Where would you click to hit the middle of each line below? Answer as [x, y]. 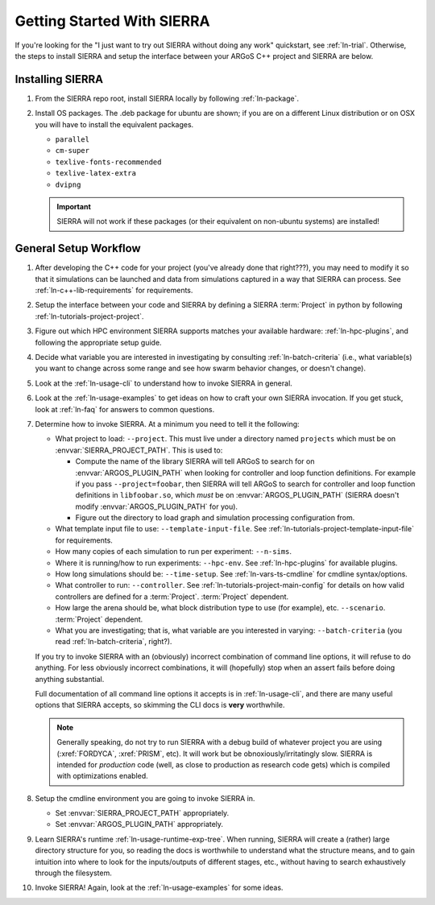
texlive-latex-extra [96, 174]
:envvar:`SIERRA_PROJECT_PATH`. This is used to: [139, 450]
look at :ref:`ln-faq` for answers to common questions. [125, 409]
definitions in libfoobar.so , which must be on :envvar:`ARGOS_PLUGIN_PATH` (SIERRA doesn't [237, 495]
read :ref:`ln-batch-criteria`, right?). [114, 642]
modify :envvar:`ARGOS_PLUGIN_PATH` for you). [156, 506]
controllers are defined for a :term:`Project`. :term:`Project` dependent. [172, 597]
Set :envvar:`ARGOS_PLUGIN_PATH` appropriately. [139, 824]
